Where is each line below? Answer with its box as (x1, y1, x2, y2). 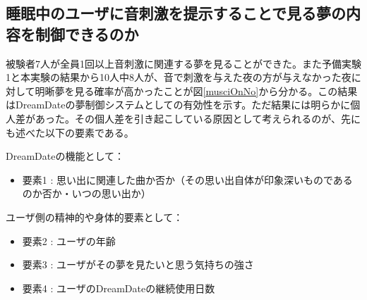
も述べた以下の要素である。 (6, 125, 134, 139)
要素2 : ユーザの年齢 (22, 233, 116, 248)
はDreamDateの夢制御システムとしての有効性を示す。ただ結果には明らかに (6, 97, 351, 112)
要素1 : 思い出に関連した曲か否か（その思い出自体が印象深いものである (22, 172, 353, 187)
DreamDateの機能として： (6, 149, 124, 163)
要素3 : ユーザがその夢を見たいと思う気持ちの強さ (22, 257, 254, 272)
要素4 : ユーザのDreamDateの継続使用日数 (22, 280, 215, 295)
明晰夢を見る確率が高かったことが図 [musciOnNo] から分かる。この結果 (35, 83, 358, 98)
